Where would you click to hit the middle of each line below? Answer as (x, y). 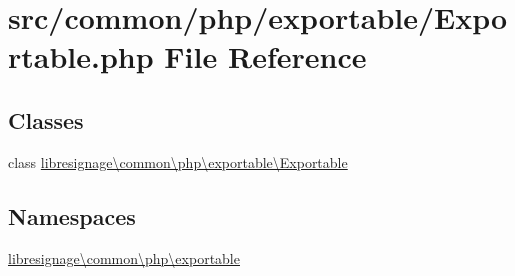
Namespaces (72, 215)
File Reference (265, 56)
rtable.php (81, 56)
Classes (46, 119)
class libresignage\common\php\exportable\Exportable (178, 161)
